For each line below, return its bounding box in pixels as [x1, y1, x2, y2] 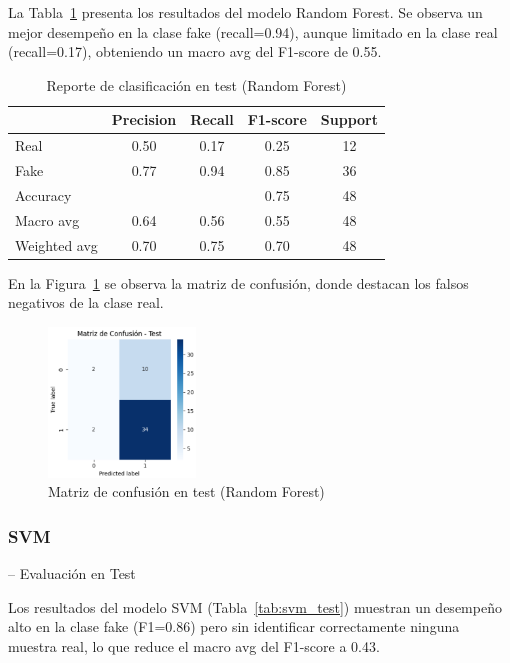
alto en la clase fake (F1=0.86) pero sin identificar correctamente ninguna [8, 616, 460, 637]
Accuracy [15, 184, 72, 205]
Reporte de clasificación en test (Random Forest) [46, 74, 347, 95]
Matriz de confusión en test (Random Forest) [48, 481, 325, 502]
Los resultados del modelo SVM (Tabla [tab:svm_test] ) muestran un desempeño [8, 596, 502, 617]
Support [320, 109, 378, 130]
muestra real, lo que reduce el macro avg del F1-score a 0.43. [8, 635, 380, 656]
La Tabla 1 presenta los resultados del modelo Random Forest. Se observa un [8, 2, 483, 22]
